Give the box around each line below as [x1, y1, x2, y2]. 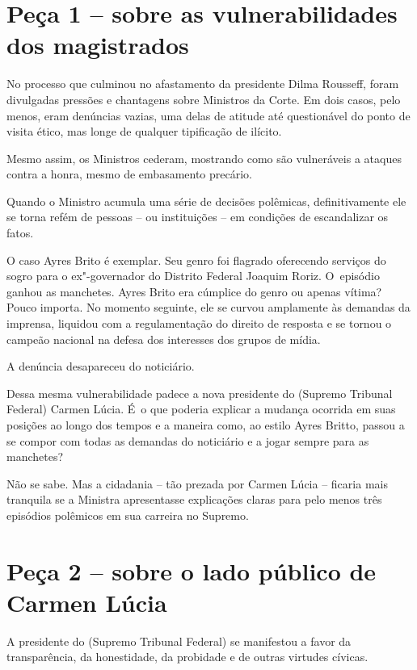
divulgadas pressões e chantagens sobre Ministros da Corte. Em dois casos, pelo [6, 90, 401, 107]
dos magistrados [6, 28, 189, 61]
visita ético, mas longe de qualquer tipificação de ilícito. [6, 123, 282, 140]
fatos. [6, 224, 34, 241]
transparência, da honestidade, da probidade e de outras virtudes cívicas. [6, 648, 369, 665]
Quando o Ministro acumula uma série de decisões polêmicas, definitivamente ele [6, 192, 406, 209]
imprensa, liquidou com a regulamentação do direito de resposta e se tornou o [6, 315, 392, 332]
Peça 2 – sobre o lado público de [6, 554, 377, 587]
